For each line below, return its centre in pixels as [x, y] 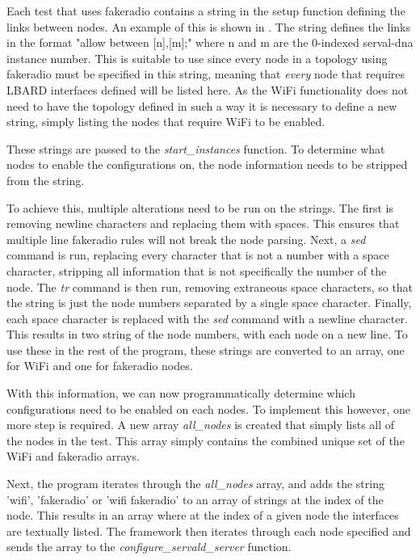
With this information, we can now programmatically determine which [181, 393]
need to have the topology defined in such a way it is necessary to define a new [202, 105]
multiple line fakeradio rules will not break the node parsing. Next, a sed [186, 239]
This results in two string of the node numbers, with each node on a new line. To [207, 334]
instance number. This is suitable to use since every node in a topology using [197, 58]
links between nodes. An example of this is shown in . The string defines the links [208, 26]
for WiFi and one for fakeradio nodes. [100, 366]
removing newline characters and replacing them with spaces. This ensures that [203, 223]
